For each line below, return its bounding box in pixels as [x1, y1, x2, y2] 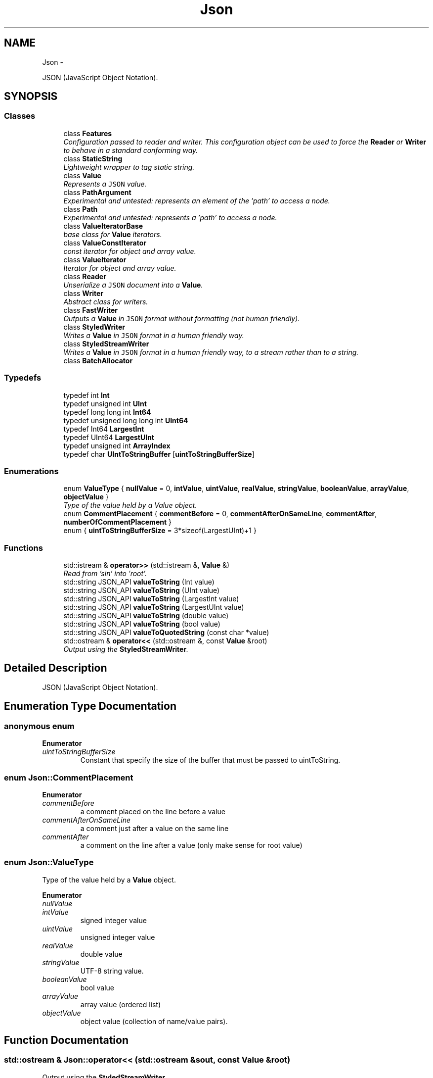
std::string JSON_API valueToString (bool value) [63, 620, 220, 629]
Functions [4, 542, 43, 553]
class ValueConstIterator [63, 238, 147, 247]
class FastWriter [63, 305, 118, 314]
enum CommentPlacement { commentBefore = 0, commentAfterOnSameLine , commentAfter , [63, 509, 377, 518]
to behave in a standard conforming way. [63, 146, 198, 154]
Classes [4, 111, 36, 121]
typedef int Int [63, 391, 110, 399]
